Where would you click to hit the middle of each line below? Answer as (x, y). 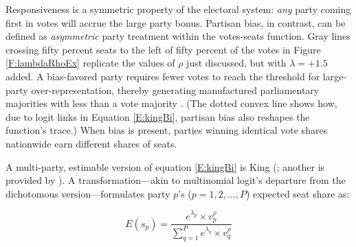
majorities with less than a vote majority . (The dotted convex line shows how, (171, 103)
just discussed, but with (236, 63)
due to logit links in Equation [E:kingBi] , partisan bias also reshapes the (158, 116)
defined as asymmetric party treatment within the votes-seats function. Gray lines (178, 36)
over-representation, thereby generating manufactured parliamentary (175, 90)
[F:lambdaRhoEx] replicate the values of (90, 63)
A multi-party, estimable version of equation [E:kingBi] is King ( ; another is (165, 166)
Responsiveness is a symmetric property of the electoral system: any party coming (178, 9)
